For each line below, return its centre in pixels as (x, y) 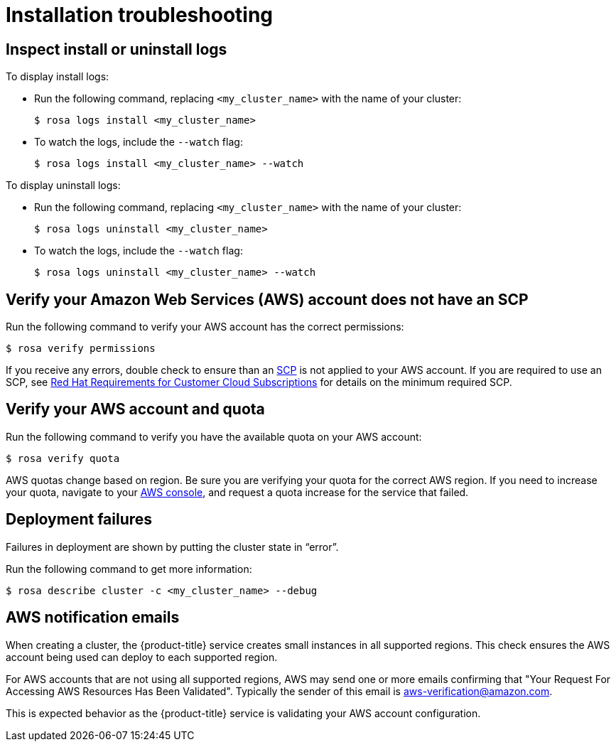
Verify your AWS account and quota (135, 409)
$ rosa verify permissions (81, 349)
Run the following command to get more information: (129, 569)
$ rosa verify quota (63, 458)
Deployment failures (79, 520)
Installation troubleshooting (140, 15)
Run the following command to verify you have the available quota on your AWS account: (214, 436)
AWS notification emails (93, 618)
